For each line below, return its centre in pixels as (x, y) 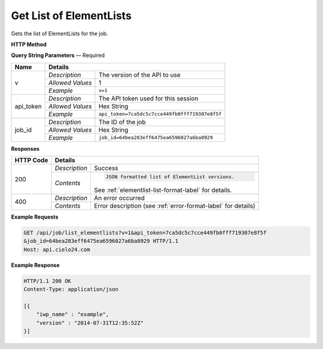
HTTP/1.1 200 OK (48, 281)
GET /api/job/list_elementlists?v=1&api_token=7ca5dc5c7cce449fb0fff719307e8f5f (145, 233)
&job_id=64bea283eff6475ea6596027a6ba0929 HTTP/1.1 (101, 241)
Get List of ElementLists (71, 16)
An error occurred (119, 198)
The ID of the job (122, 122)
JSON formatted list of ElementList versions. (170, 177)
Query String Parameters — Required (58, 55)
